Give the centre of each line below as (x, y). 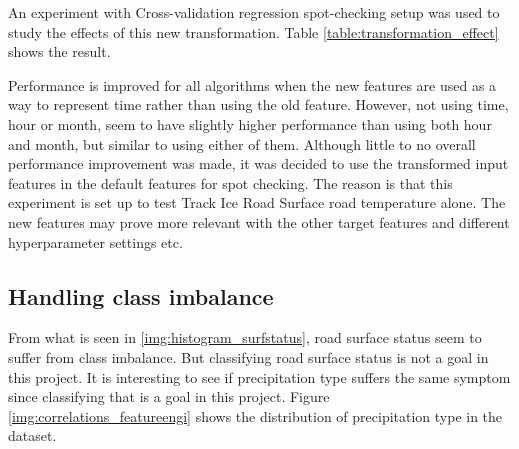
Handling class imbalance (141, 295)
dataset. (32, 435)
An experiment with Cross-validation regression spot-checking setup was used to (254, 12)
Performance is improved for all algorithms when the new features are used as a (252, 84)
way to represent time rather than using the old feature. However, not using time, (258, 104)
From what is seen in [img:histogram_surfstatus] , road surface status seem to (245, 337)
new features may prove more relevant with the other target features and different (259, 221)
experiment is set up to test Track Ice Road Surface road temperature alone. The (257, 202)
